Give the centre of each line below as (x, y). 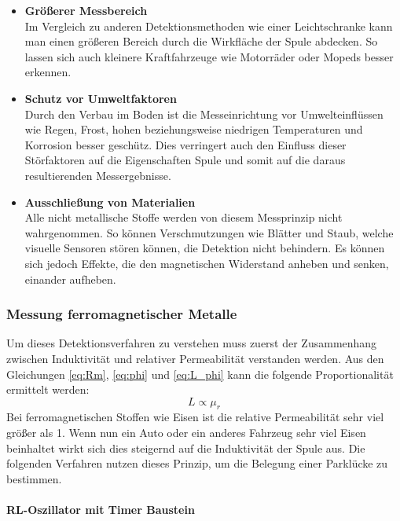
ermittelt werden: (48, 389)
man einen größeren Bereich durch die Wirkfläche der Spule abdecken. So (201, 41)
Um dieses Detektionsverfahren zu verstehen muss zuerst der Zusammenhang (192, 343)
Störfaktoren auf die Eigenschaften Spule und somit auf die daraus (185, 160)
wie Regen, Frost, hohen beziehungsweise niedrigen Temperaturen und (194, 129)
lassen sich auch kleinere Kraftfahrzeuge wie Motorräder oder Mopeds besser (209, 56)
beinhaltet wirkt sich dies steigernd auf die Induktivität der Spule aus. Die (186, 448)
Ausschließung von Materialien (110, 202)
